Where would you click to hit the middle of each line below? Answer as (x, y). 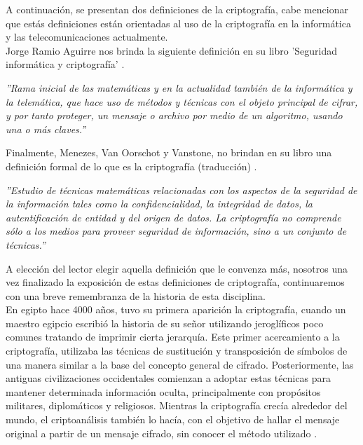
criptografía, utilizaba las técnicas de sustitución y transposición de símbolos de (177, 351)
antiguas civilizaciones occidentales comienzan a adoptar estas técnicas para (169, 378)
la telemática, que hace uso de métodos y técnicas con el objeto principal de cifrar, (182, 101)
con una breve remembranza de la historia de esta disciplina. (136, 295)
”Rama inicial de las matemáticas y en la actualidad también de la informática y (179, 87)
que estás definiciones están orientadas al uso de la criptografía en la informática (178, 23)
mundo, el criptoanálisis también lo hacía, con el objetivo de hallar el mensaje (173, 419)
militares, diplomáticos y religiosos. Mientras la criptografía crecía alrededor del (177, 405)
